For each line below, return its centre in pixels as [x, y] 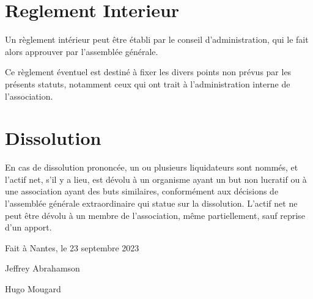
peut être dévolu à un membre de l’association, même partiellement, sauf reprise [155, 215]
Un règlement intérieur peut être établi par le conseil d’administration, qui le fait [157, 39]
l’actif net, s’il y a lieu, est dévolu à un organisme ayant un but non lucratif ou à [156, 179]
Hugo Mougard [33, 288]
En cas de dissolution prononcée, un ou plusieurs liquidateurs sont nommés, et [152, 167]
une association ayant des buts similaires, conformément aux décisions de [142, 191]
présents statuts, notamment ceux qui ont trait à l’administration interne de [148, 83]
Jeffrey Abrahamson [42, 268]
